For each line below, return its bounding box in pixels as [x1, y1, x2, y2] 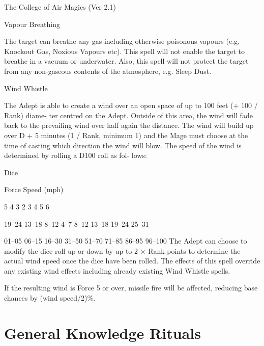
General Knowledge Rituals [4, 322, 201, 343]
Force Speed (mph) [4, 184, 64, 195]
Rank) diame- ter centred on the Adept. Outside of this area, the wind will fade [4, 110, 253, 120]
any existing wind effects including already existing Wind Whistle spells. [4, 265, 230, 276]
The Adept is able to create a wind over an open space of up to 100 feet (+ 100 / [4, 100, 258, 111]
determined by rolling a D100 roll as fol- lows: [4, 150, 147, 161]
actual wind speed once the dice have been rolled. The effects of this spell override [4, 255, 260, 266]
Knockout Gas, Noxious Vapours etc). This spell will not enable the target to [4, 45, 245, 56]
